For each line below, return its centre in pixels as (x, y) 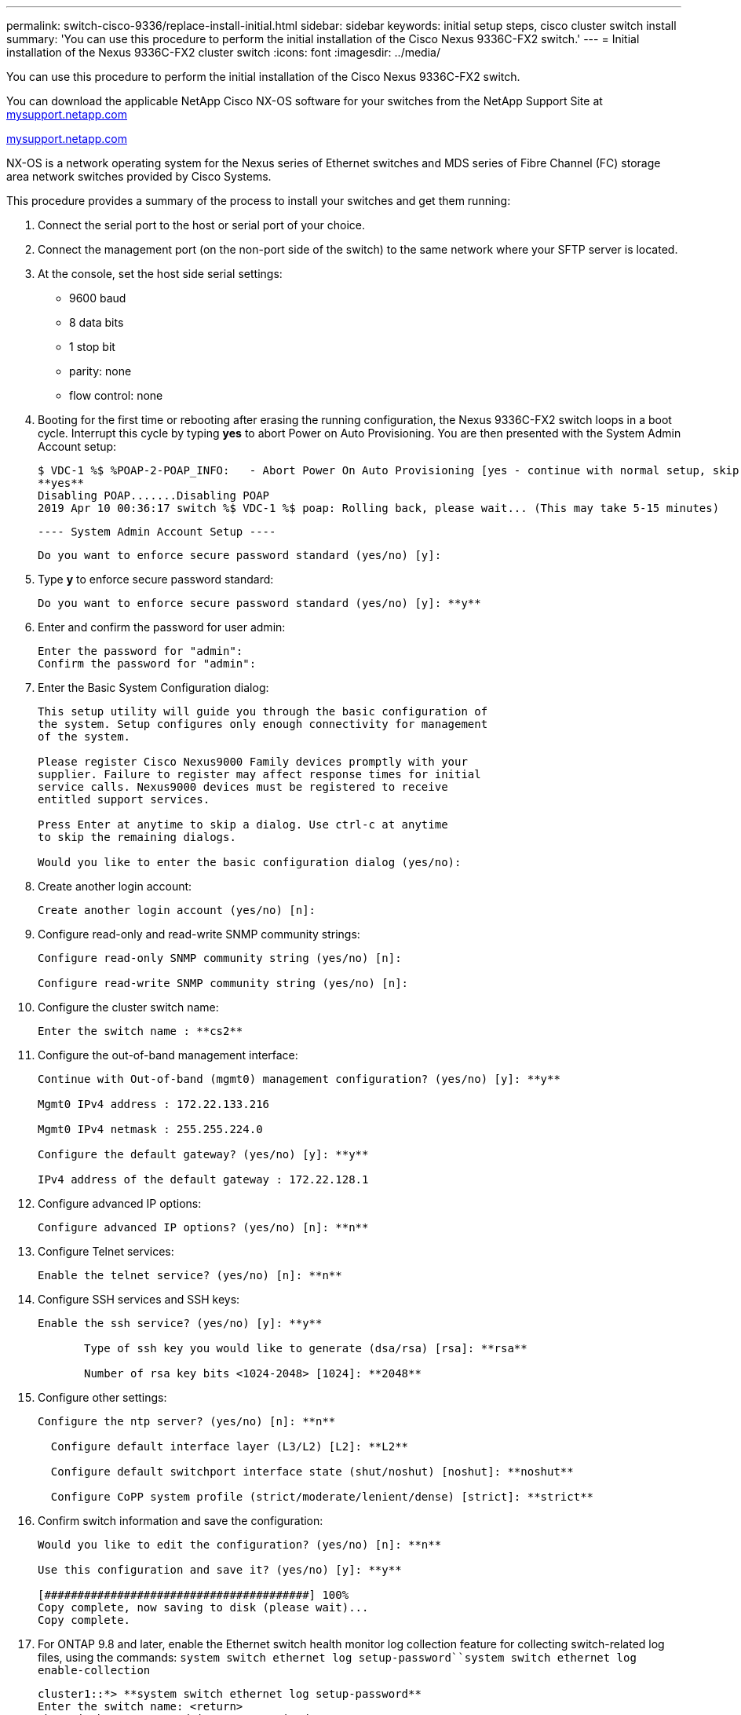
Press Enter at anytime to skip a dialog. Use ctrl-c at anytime (243, 825)
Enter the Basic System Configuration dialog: (153, 687)
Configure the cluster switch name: (128, 1007)
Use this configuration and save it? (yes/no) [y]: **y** (220, 1570)
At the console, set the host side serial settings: (160, 274)
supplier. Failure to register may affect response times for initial (259, 774)
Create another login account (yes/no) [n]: (177, 910)
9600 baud (98, 298)
